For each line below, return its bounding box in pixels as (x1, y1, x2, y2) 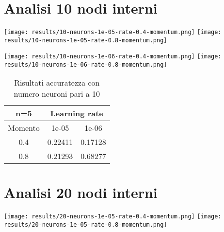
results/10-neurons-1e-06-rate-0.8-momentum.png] (4, 61, 167, 69)
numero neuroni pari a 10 (14, 88, 100, 99)
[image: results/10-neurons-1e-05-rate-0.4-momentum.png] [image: (4, 29, 222, 36)
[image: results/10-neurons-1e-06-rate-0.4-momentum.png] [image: (4, 53, 222, 60)
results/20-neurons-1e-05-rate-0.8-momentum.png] (4, 221, 167, 228)
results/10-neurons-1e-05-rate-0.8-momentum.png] (4, 36, 167, 44)
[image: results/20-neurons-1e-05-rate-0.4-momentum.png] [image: (4, 213, 222, 220)
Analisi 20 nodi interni (4, 182, 158, 202)
